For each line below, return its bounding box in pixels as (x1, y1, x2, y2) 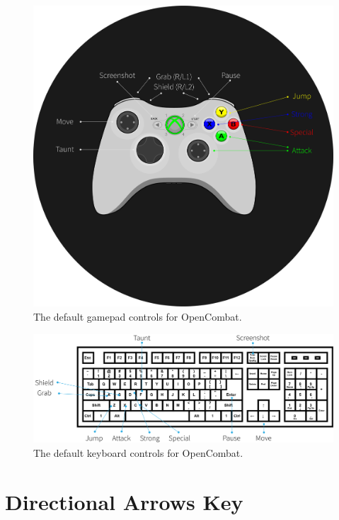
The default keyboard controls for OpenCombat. (33, 445, 243, 460)
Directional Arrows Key (5, 487, 243, 516)
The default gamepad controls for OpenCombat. (33, 309, 242, 323)
